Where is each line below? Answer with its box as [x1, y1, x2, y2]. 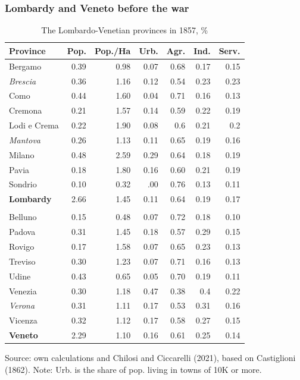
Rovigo [9, 240, 35, 253]
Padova [9, 225, 36, 238]
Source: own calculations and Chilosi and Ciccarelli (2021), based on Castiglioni [5, 351, 296, 364]
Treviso [9, 255, 36, 267]
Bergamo [9, 59, 42, 72]
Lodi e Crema [9, 119, 59, 131]
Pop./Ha [94, 44, 131, 56]
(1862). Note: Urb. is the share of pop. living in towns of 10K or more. [5, 363, 262, 375]
